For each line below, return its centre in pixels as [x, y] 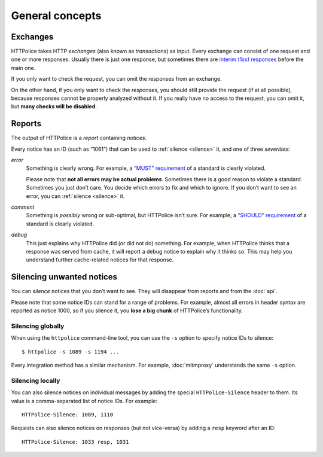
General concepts [56, 16]
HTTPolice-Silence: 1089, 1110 [68, 415]
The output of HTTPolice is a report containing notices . [79, 138]
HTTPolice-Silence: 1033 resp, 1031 [75, 442]
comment [23, 207]
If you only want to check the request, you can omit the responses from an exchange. [116, 79]
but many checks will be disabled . [54, 106]
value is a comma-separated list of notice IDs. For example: [84, 401]
